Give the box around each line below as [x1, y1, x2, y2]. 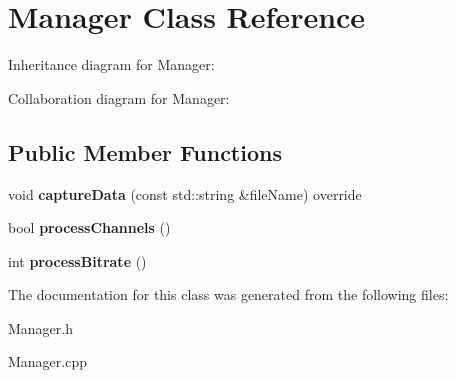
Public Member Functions [8, 136, 282, 167]
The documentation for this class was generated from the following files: [8, 284, 449, 305]
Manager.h [8, 317, 74, 338]
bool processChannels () [8, 217, 171, 238]
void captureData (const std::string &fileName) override [8, 183, 362, 204]
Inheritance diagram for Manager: [8, 54, 215, 75]
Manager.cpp [8, 351, 88, 372]
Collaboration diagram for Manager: [8, 87, 230, 108]
